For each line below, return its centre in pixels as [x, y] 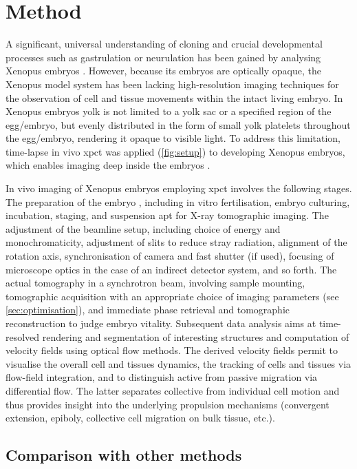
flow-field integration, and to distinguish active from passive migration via [162, 377]
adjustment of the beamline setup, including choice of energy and [143, 228]
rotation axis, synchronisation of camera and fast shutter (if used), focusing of [170, 256]
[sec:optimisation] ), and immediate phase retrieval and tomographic [148, 310]
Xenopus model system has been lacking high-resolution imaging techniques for [172, 84]
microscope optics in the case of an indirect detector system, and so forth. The [171, 269]
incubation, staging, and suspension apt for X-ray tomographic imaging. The [167, 215]
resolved [23, 336]
